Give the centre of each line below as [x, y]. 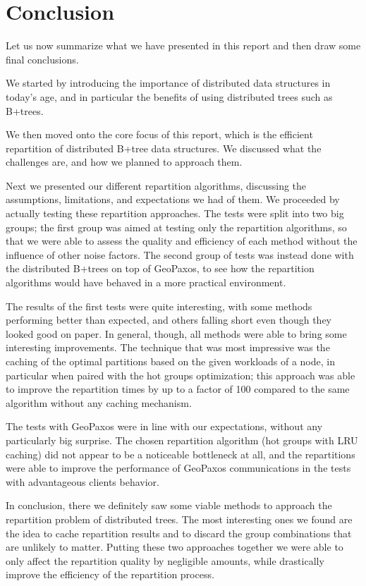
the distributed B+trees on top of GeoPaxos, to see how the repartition [160, 268]
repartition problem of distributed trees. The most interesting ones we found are [179, 519]
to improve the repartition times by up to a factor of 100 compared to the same [178, 389]
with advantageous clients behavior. [83, 481]
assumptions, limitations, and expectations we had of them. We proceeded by [173, 199]
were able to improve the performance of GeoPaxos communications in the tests [178, 468]
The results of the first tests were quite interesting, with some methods [159, 306]
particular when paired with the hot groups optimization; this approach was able [181, 375]
